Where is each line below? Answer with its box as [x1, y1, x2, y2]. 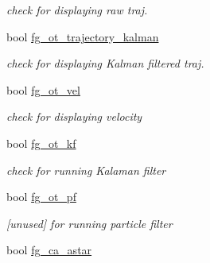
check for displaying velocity [6, 108, 142, 125]
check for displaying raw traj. [6, 2, 148, 17]
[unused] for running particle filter [6, 215, 173, 231]
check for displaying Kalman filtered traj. [6, 55, 204, 72]
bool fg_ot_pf [6, 188, 76, 205]
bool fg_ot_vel [6, 81, 80, 98]
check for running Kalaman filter [6, 161, 166, 178]
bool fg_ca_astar [6, 242, 92, 258]
